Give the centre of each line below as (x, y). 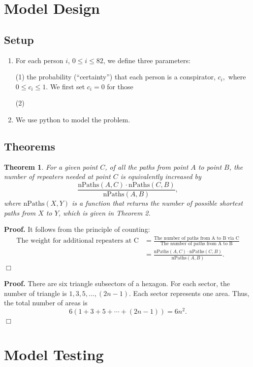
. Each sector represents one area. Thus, (189, 293)
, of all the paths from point (147, 166)
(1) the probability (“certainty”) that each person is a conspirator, (115, 77)
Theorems (30, 146)
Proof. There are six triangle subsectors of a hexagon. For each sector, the (117, 283)
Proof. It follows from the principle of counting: (77, 229)
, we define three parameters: (147, 60)
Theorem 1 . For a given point (51, 166)
